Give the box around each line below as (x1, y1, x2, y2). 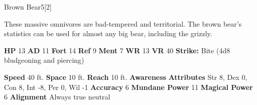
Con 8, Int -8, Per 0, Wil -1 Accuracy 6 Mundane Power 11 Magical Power (4, 81, 253, 92)
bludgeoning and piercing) (4, 55, 84, 65)
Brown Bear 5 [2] (4, 2, 52, 12)
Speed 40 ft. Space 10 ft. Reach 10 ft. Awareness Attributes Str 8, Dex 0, (4, 71, 247, 82)
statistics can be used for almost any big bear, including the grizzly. (4, 28, 212, 39)
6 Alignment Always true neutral (4, 91, 110, 102)
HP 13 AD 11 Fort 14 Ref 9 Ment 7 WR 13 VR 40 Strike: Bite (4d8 (4, 45, 230, 55)
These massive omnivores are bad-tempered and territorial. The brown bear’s (4, 18, 242, 29)
